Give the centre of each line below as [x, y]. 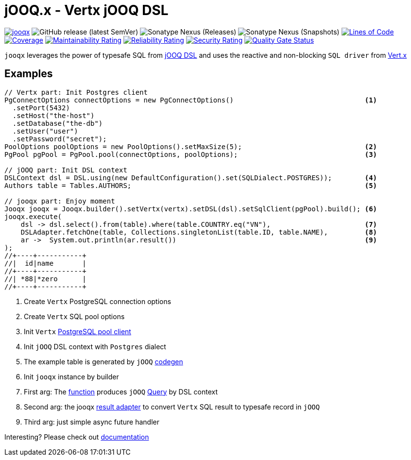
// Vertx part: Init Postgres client [76, 92]
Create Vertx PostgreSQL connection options [98, 301]
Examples [29, 74]
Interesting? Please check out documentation [77, 437]
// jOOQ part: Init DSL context [66, 170]
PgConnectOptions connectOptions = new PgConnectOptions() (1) [191, 100]
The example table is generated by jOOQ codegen [103, 361]
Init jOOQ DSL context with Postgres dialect [95, 346]
